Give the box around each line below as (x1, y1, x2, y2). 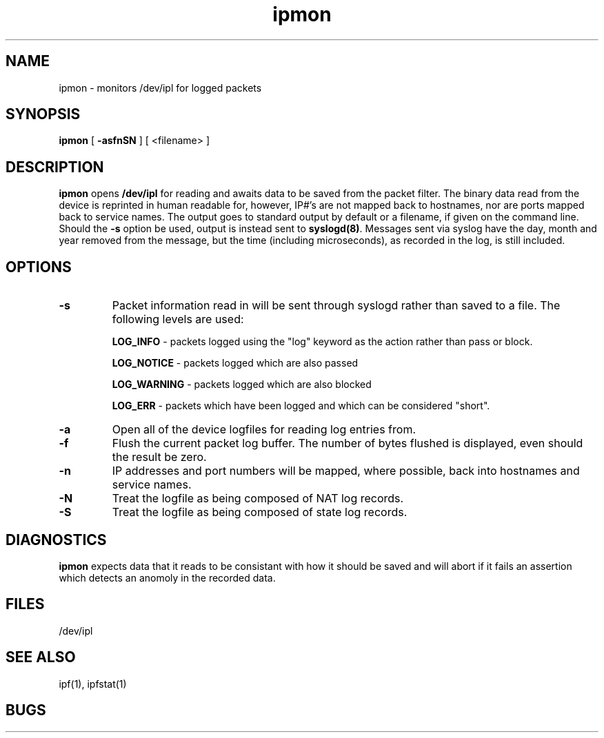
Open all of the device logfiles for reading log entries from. (112, 422, 416, 437)
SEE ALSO (6, 648, 76, 666)
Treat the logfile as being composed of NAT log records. (112, 491, 404, 506)
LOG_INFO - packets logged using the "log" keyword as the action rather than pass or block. (112, 336, 533, 348)
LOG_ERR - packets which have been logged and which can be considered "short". (112, 400, 490, 412)
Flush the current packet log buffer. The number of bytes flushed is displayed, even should (112, 436, 583, 451)
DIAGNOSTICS (6, 531, 107, 549)
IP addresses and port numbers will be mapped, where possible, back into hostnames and (112, 464, 580, 478)
